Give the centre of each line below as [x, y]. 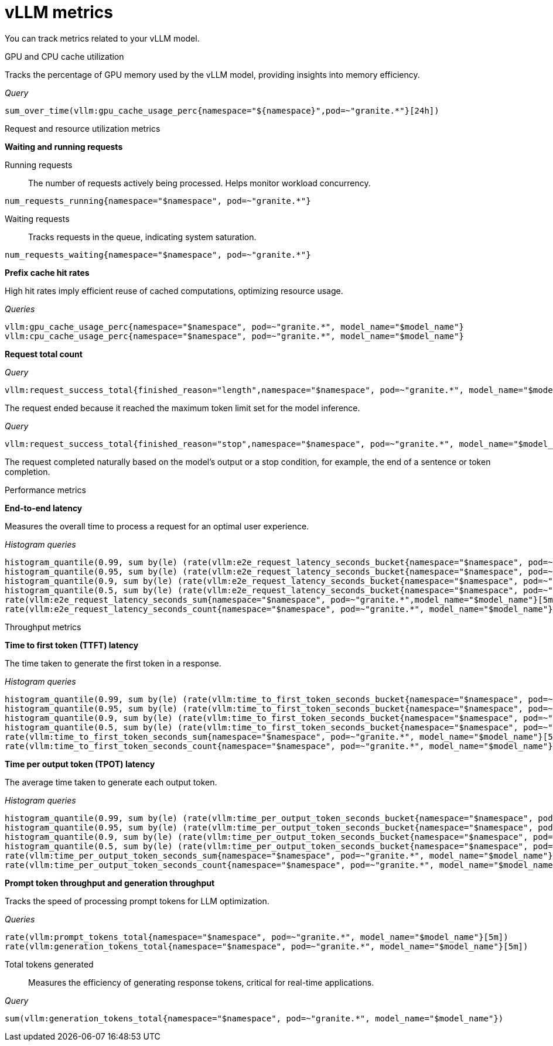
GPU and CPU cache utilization [64, 56]
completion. [28, 471]
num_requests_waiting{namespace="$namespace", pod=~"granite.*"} [158, 254]
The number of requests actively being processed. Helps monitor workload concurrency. [199, 183]
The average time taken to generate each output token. [111, 782]
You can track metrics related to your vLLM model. [102, 38]
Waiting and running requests [64, 146]
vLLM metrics [59, 12]
